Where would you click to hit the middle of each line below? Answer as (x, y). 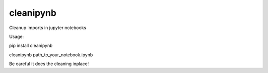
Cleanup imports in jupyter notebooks (48, 28)
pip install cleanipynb (31, 46)
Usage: (17, 36)
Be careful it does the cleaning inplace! (49, 64)
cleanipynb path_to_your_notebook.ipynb (51, 55)
